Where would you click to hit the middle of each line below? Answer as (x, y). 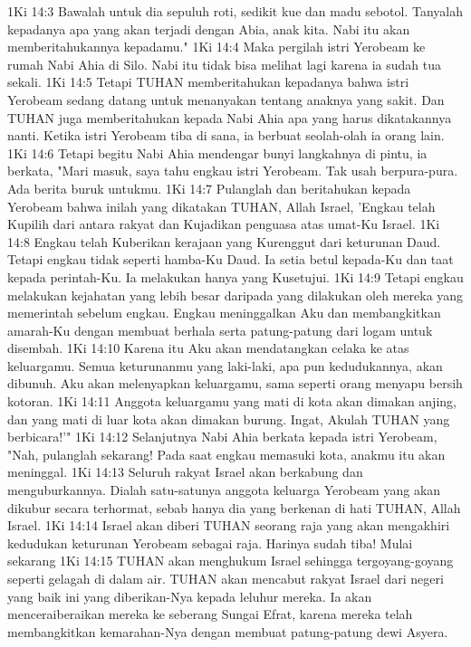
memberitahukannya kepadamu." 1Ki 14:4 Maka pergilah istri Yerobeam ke (216, 47)
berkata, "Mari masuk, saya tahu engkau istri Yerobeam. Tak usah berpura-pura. (233, 171)
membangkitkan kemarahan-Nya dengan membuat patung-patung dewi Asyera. (228, 631)
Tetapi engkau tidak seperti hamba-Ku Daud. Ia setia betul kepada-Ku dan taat (231, 259)
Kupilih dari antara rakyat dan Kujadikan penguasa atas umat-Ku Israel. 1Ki (224, 224)
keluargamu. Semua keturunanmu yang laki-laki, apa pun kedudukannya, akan (225, 365)
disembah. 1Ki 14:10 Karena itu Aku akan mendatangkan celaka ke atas (208, 348)
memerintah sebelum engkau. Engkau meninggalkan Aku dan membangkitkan (224, 313)
